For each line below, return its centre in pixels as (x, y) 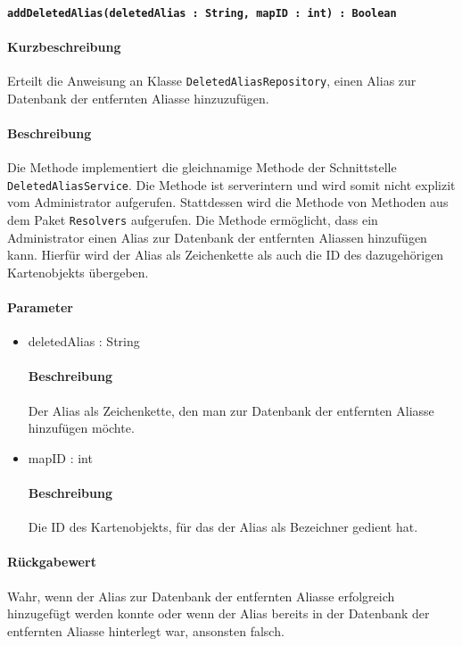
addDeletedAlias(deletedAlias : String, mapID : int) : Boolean (202, 13)
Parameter (40, 306)
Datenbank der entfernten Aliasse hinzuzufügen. (138, 98)
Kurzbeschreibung (64, 46)
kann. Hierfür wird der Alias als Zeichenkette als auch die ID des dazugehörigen (226, 255)
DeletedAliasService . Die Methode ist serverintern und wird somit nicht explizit (231, 184)
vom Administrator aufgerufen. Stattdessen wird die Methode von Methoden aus (228, 202)
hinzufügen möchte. (81, 428)
